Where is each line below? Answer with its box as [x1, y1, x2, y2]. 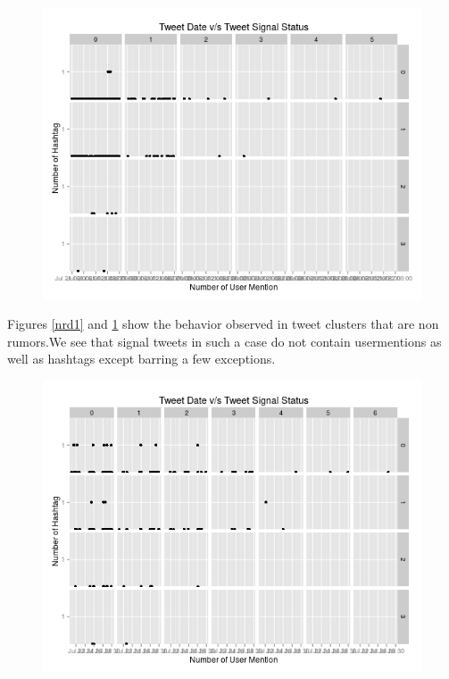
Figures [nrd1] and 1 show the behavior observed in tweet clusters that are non [7, 314, 439, 333]
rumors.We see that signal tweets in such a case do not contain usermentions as [7, 331, 442, 350]
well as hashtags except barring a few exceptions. [7, 349, 276, 368]
